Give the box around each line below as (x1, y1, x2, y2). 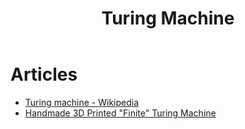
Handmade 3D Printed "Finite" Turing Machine (24, 107, 217, 119)
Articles (10, 63, 78, 86)
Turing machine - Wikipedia (24, 96, 140, 108)
